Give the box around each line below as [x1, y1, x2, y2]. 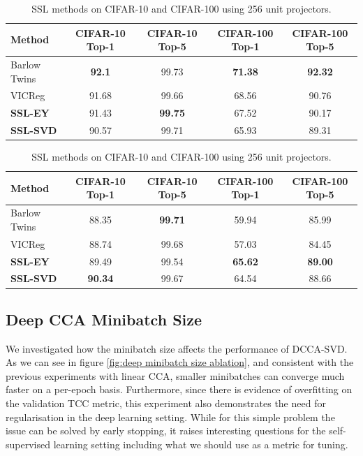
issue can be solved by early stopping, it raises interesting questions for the [6, 423, 326, 438]
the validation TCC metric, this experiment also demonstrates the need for [6, 396, 326, 411]
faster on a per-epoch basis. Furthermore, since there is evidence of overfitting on [6, 382, 353, 397]
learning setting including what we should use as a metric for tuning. [53, 436, 348, 451]
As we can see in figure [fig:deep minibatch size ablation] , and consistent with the [6, 355, 354, 369]
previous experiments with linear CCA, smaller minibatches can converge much [6, 368, 345, 383]
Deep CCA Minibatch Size [6, 308, 202, 330]
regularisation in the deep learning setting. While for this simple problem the [6, 409, 335, 424]
